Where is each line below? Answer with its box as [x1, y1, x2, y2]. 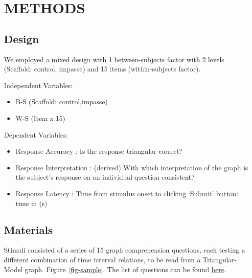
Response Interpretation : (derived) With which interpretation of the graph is [15, 162, 248, 172]
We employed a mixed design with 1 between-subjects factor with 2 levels [4, 54, 224, 64]
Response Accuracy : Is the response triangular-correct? [15, 146, 183, 156]
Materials [4, 222, 53, 237]
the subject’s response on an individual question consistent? [15, 172, 195, 182]
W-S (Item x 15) [15, 113, 66, 123]
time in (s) [15, 198, 47, 208]
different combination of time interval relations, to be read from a [4, 254, 201, 264]
